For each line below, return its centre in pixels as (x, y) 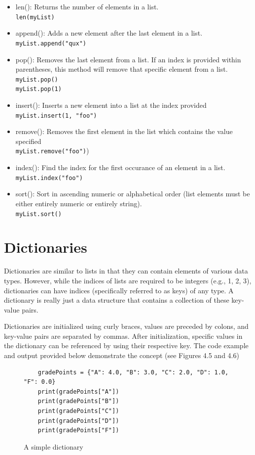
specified (28, 141)
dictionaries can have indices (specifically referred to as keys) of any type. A (119, 290)
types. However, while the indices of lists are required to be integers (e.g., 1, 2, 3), (128, 280)
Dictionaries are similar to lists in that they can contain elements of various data (126, 271)
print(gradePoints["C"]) (78, 411)
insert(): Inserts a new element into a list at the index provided (111, 105)
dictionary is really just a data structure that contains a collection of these (117, 300)
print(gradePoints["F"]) (78, 431)
